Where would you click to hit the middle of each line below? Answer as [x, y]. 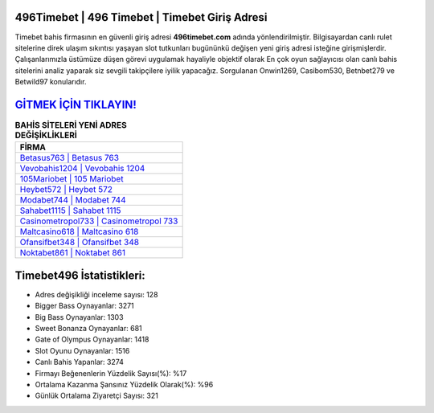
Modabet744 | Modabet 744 [73, 200]
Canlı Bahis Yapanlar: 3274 [80, 362]
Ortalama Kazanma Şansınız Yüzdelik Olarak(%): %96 [124, 384]
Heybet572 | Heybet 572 [66, 190]
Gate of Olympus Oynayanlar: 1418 [92, 339]
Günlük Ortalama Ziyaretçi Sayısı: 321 [96, 396]
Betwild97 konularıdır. [51, 82]
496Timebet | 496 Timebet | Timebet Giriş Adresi [141, 17]
